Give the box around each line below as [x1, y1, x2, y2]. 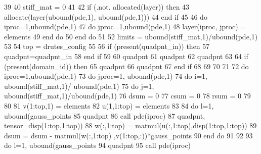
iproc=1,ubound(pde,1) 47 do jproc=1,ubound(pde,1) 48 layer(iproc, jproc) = [4, 21, 246, 32]
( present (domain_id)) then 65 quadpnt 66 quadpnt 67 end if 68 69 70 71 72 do [4, 61, 249, 71]
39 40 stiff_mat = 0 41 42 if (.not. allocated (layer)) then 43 [4, 2, 190, 12]
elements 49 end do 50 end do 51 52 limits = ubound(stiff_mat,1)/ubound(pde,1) [4, 31, 258, 41]
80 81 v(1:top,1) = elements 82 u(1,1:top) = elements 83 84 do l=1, [4, 100, 214, 111]
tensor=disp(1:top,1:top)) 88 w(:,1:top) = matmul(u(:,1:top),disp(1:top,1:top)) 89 [4, 120, 257, 131]
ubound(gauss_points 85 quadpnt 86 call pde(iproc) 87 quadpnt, [4, 110, 205, 121]
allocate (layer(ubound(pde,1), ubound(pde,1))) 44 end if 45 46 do [4, 11, 207, 22]
